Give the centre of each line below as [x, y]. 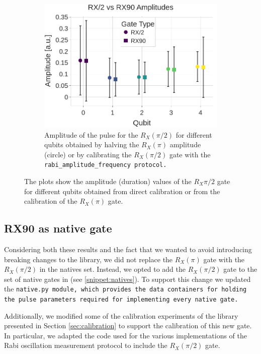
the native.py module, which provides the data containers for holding [125, 289]
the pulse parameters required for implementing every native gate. [121, 300]
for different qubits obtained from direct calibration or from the [122, 191]
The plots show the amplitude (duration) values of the [108, 181]
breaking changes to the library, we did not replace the [89, 259]
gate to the [240, 269]
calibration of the [51, 201]
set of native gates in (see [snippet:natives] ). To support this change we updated [127, 279]
